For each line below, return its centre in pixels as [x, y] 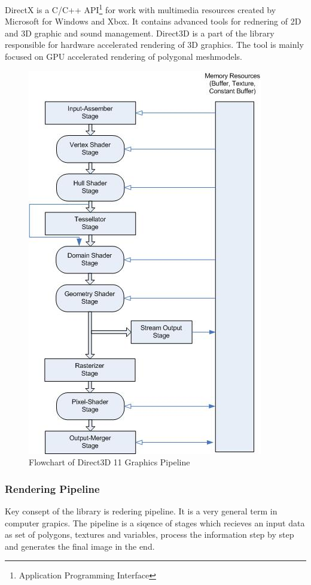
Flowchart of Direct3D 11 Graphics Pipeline [109, 462]
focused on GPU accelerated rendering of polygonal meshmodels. [124, 57]
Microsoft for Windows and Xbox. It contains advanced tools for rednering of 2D [153, 21]
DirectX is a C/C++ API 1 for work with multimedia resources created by [141, 9]
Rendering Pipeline [52, 488]
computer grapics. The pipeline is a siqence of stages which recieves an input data [155, 522]
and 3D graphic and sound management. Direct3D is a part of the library [140, 33]
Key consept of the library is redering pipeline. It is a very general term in [141, 511]
